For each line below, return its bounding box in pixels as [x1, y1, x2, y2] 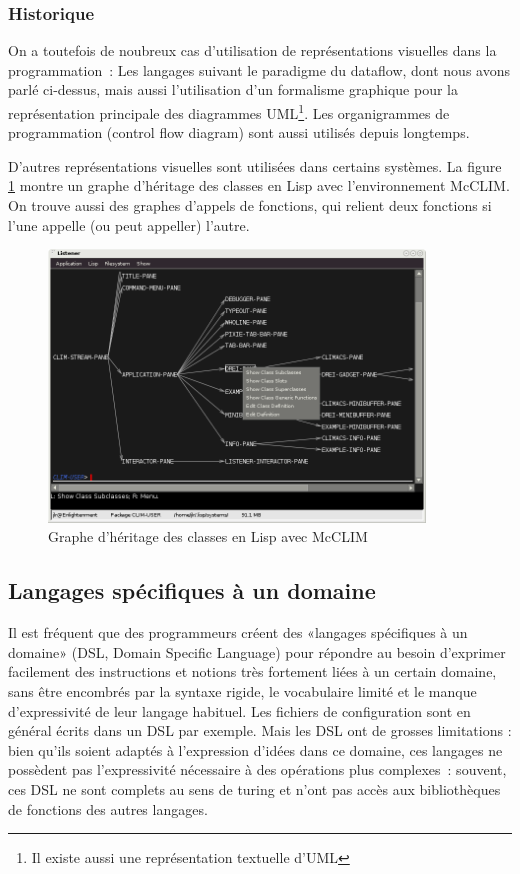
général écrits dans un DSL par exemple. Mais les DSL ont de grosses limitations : [8, 720, 512, 741]
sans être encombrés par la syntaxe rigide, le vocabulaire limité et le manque [8, 681, 477, 701]
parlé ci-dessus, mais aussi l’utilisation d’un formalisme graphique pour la [8, 79, 458, 100]
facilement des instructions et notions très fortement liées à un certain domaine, [8, 661, 497, 682]
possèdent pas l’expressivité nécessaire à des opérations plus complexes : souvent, [8, 759, 507, 780]
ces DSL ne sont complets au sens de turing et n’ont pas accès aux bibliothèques [8, 778, 501, 799]
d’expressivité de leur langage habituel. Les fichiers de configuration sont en [8, 700, 471, 721]
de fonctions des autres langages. [8, 798, 208, 819]
